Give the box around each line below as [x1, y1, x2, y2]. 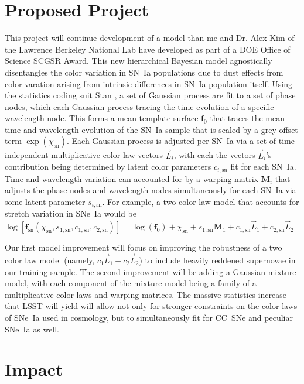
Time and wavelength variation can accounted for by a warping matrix [5, 172, 258, 184]
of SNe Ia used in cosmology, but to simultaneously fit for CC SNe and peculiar [5, 311, 293, 323]
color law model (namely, [5, 254, 95, 266]
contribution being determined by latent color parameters [5, 160, 211, 173]
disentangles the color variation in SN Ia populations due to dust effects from [5, 66, 283, 78]
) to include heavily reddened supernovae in [139, 254, 296, 266]
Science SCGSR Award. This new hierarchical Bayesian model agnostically [5, 54, 272, 67]
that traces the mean [210, 112, 285, 124]
